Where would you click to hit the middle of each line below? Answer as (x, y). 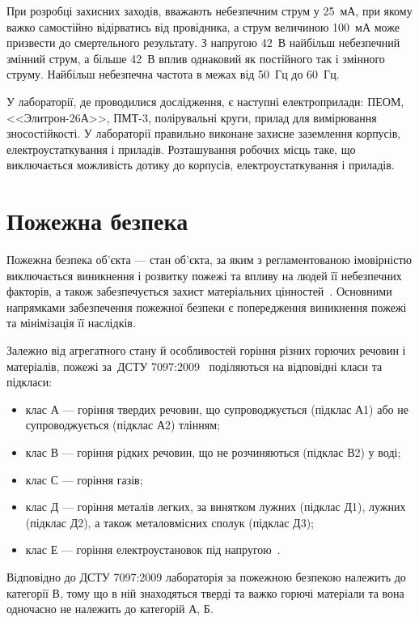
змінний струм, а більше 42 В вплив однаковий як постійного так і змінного (196, 58)
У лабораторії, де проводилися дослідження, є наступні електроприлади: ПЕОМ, (205, 101)
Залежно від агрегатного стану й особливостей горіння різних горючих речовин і (206, 350)
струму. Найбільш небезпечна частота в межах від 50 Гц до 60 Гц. (173, 74)
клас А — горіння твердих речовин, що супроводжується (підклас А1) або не (217, 409)
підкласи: (30, 382)
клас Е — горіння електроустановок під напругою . (153, 550)
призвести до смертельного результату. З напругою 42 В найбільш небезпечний (203, 43)
